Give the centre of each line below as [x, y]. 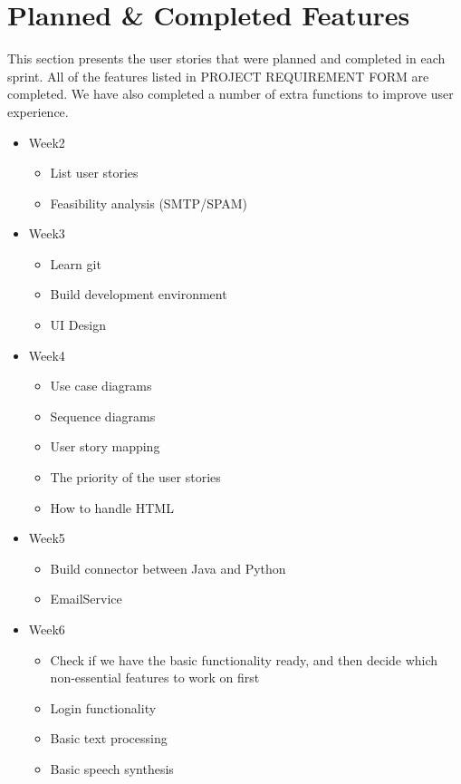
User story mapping [105, 446]
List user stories [94, 173]
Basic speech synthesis [112, 768]
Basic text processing [109, 738]
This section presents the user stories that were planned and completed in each [226, 58]
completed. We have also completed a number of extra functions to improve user [230, 94]
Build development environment [139, 294]
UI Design [78, 325]
